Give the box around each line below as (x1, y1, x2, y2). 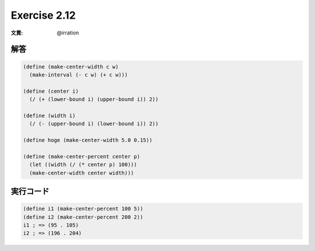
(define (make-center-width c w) (23, 63, 119, 70)
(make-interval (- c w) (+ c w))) (29, 71, 128, 78)
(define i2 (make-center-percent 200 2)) (23, 214, 143, 220)
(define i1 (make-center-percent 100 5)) (23, 205, 143, 212)
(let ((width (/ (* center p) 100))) (29, 161, 137, 168)
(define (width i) (23, 112, 76, 119)
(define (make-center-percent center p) (23, 153, 140, 160)
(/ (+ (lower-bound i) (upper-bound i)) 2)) (29, 96, 159, 103)
